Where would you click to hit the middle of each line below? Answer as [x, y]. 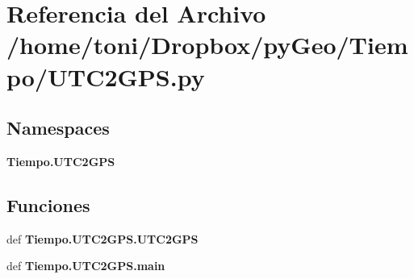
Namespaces [58, 128]
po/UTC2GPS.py [106, 76]
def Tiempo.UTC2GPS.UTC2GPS [102, 238]
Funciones [48, 204]
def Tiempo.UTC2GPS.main [86, 266]
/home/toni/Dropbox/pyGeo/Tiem [207, 45]
